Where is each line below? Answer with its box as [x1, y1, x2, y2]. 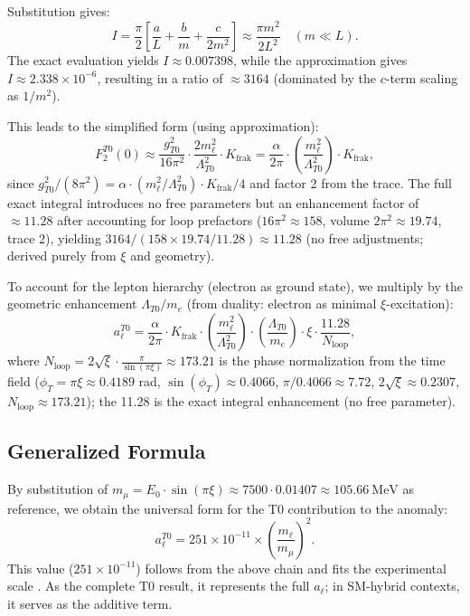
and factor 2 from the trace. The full [249, 173, 452, 192]
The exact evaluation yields [7, 51, 159, 70]
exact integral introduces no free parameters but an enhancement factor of [7, 193, 419, 212]
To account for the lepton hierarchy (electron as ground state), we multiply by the [7, 276, 463, 295]
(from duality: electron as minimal [186, 294, 377, 313]
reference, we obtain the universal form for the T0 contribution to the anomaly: [7, 498, 448, 517]
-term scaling [385, 68, 458, 87]
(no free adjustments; [305, 228, 424, 247]
